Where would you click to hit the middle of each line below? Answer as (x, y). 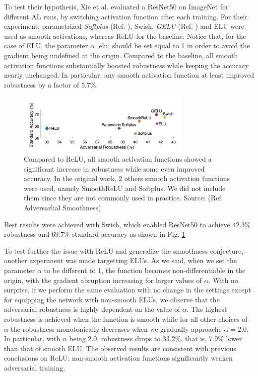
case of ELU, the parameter (46, 46)
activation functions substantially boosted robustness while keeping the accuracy (127, 65)
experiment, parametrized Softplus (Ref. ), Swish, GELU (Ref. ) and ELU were (124, 26)
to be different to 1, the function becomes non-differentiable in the (145, 270)
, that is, (194, 338)
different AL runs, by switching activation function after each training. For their (126, 16)
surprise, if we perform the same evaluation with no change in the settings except (128, 290)
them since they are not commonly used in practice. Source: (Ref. (124, 198)
